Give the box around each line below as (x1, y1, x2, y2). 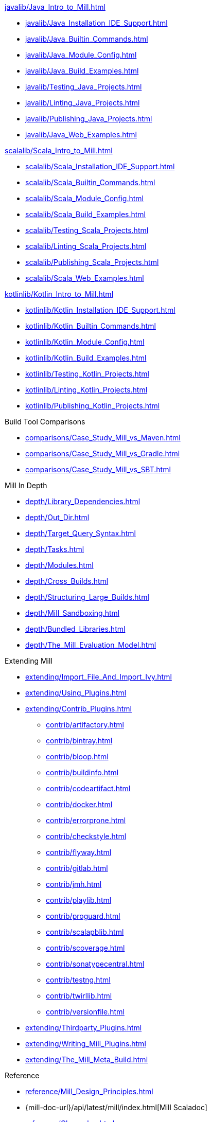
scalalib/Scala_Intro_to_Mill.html (5, 146, 113, 155)
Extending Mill (5, 656, 52, 665)
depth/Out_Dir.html (25, 513, 90, 522)
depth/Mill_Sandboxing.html (25, 609, 120, 617)
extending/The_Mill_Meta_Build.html (25, 1055, 148, 1064)
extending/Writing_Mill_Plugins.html (25, 1039, 146, 1048)
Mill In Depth (5, 481, 47, 490)
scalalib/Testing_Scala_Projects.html (25, 226, 149, 235)
